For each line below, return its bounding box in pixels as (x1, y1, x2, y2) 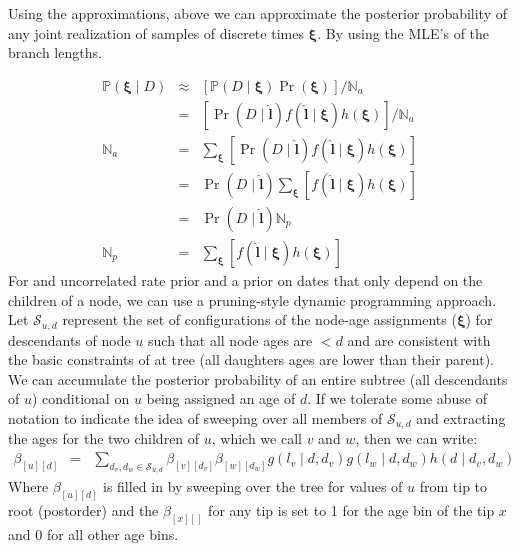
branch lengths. (8, 42, 102, 63)
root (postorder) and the (8, 500, 159, 521)
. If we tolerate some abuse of (307, 388, 488, 409)
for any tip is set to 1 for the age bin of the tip (208, 500, 495, 521)
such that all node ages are (148, 329, 313, 350)
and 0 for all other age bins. (8, 523, 179, 544)
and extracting (416, 407, 506, 428)
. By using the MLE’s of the (317, 22, 490, 43)
